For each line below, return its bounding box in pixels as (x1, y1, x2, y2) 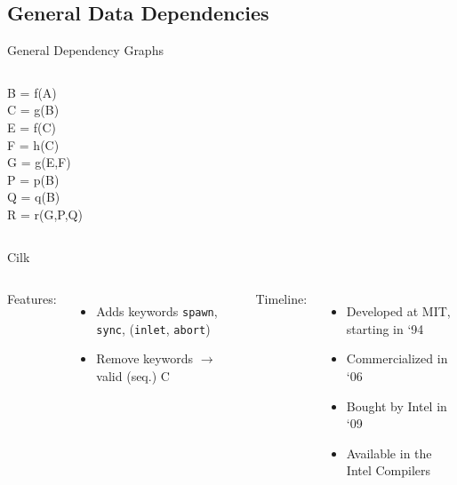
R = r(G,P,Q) (7, 204, 83, 223)
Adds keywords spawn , (96, 302, 218, 321)
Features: (7, 290, 57, 308)
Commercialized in (346, 349, 448, 368)
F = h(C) (7, 135, 60, 154)
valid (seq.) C (96, 367, 170, 386)
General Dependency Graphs (7, 41, 164, 60)
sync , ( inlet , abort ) (96, 319, 211, 338)
